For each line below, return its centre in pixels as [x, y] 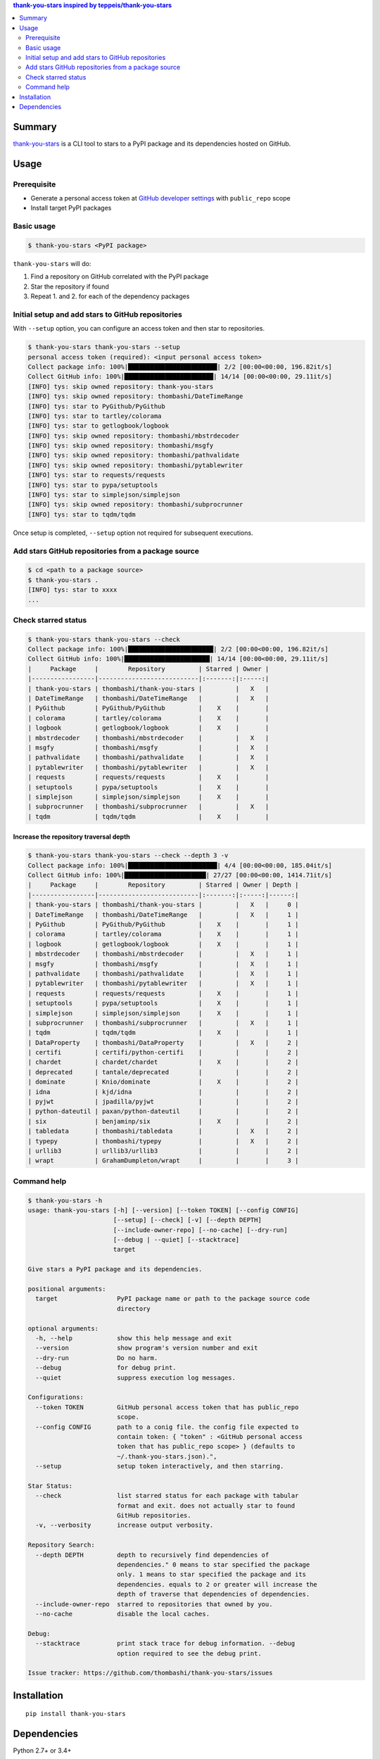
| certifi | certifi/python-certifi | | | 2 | [163, 1053]
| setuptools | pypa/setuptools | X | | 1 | [163, 1003]
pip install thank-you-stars [76, 1714]
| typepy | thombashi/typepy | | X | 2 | [163, 1141]
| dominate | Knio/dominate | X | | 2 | [163, 1082]
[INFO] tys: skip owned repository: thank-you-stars [121, 386]
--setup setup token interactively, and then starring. [160, 1466]
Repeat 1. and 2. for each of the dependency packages [110, 296]
